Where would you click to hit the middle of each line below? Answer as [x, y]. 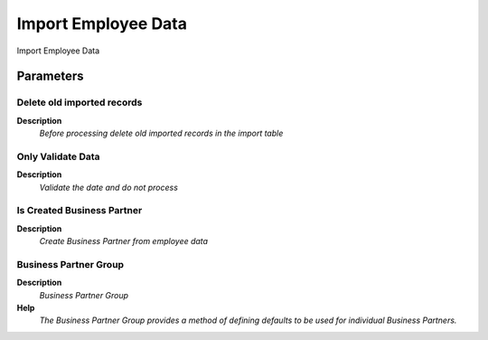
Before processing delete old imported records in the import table [161, 133]
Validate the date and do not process [108, 187]
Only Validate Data [58, 156]
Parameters [50, 76]
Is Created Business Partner [80, 211]
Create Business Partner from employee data [123, 241]
